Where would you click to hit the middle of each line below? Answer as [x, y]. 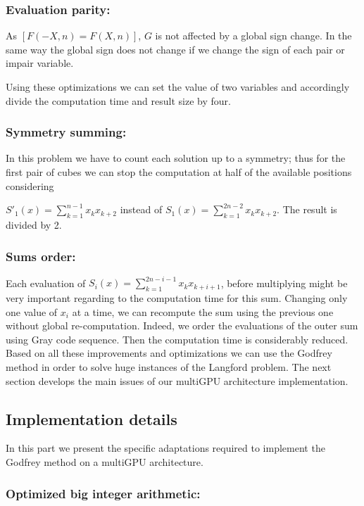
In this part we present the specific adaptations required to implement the [165, 448]
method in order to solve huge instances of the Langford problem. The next [169, 367]
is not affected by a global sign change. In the [253, 36]
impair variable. [40, 63]
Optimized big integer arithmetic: [103, 493]
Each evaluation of [46, 283]
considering [30, 185]
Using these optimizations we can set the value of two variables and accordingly [178, 87]
